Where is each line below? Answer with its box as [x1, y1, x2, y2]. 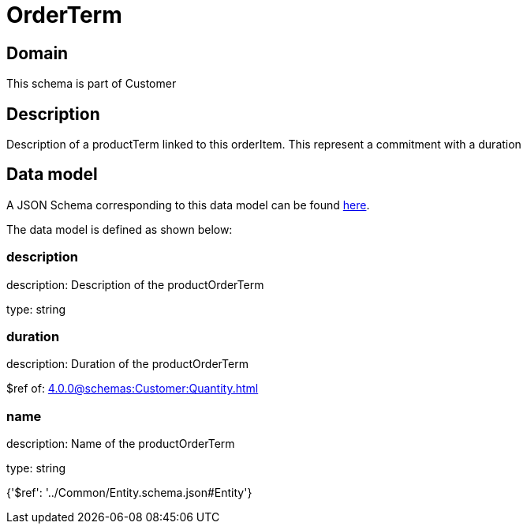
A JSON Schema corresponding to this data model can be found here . [6, 197, 370, 212]
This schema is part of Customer [6, 77, 177, 91]
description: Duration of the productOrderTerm [6, 357, 249, 371]
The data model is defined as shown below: [6, 222, 233, 236]
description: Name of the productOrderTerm [6, 437, 235, 451]
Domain [6, 43, 69, 63]
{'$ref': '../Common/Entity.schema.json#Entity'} [6, 486, 252, 500]
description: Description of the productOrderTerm [6, 277, 264, 291]
